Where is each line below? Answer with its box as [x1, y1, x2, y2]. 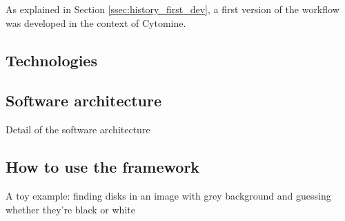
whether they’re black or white [6, 202, 135, 216]
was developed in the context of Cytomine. [6, 15, 186, 30]
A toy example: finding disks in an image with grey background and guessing [6, 188, 331, 202]
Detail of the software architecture [6, 122, 150, 137]
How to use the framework [6, 156, 200, 177]
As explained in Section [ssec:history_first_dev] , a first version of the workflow [6, 2, 339, 16]
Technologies [6, 49, 97, 70]
